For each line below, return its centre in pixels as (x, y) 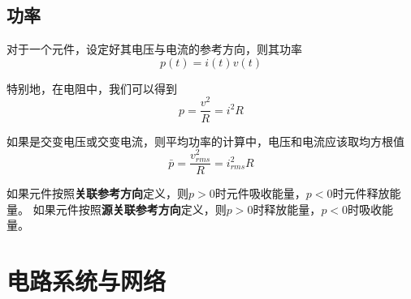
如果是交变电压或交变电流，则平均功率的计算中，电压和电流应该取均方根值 (205, 141)
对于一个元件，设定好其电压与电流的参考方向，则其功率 (154, 49)
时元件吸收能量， (260, 193)
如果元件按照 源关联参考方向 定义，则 (130, 209)
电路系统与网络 (87, 281)
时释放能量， (287, 209)
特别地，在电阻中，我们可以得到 (92, 88)
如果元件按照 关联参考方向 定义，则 (97, 193)
